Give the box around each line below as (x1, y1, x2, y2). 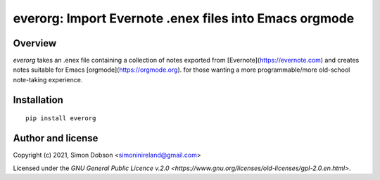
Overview (13, 37, 57, 49)
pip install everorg (25, 115, 96, 122)
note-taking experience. (13, 75, 83, 84)
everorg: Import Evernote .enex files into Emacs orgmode (13, 11, 355, 26)
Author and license (13, 132, 99, 144)
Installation (13, 94, 63, 105)
